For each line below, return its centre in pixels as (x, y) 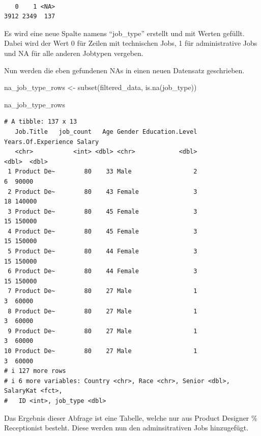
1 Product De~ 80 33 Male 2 (103, 172)
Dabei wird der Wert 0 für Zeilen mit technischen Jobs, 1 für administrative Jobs (131, 43)
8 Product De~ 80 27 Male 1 (103, 311)
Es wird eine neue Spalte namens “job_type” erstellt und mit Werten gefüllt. (124, 33)
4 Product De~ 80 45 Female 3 (103, 231)
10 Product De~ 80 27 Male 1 (101, 351)
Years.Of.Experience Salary (52, 142)
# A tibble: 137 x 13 (41, 122)
